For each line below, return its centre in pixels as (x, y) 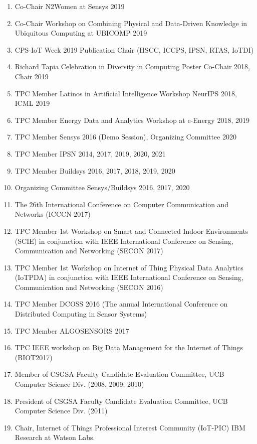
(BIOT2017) (34, 357)
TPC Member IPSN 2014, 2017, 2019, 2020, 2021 (90, 153)
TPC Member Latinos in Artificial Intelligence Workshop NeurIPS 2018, (126, 93)
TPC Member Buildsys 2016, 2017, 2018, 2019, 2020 (95, 170)
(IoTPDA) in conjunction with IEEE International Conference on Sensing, (129, 277)
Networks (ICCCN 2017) (53, 214)
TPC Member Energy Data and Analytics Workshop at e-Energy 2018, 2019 (132, 120)
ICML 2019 (32, 103)
